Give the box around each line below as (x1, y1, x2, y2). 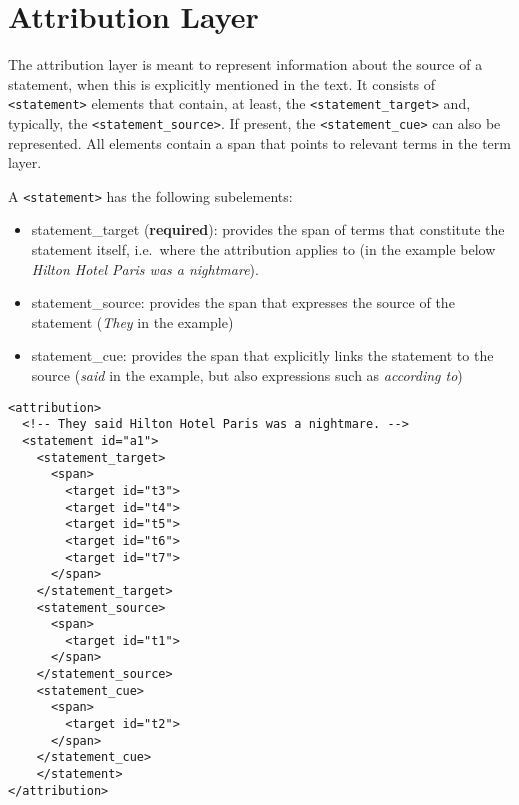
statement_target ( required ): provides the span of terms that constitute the (31, 219, 505, 240)
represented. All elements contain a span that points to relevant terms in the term (8, 132, 511, 153)
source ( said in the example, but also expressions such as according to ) (31, 365, 463, 386)
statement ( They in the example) (31, 311, 234, 332)
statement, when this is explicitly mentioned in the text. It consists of (8, 73, 436, 94)
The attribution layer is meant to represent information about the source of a (8, 54, 483, 75)
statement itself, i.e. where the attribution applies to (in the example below (31, 239, 496, 260)
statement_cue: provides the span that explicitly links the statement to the (31, 345, 494, 366)
